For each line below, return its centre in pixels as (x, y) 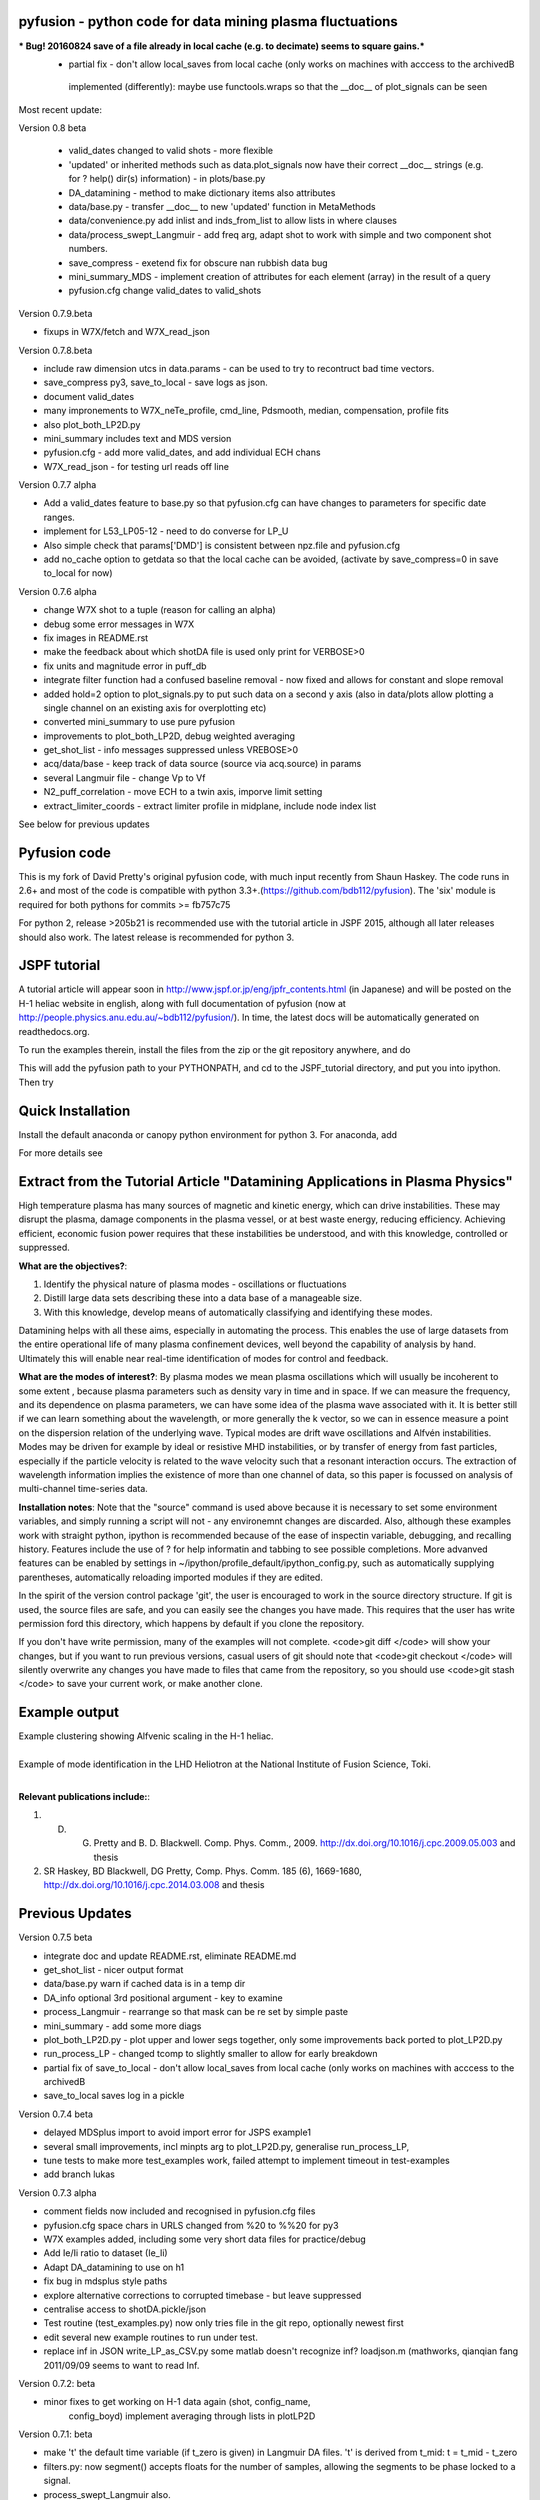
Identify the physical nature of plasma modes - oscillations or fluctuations (195, 1284)
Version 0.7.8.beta (55, 350)
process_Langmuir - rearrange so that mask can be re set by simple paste (196, 2012)
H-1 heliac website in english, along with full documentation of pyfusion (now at (182, 1003)
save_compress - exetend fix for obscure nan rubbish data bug (198, 262)
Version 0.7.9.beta (55, 313)
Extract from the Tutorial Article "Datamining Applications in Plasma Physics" (266, 1181)
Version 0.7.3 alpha (57, 2192)
